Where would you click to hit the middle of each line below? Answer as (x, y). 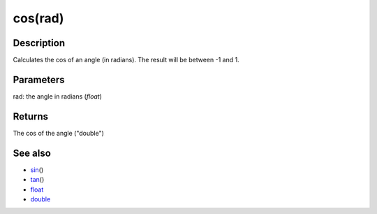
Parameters (39, 79)
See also (32, 153)
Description (39, 43)
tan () (37, 180)
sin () (37, 170)
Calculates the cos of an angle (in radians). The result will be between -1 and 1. (126, 60)
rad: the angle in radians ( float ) (58, 96)
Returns (31, 116)
